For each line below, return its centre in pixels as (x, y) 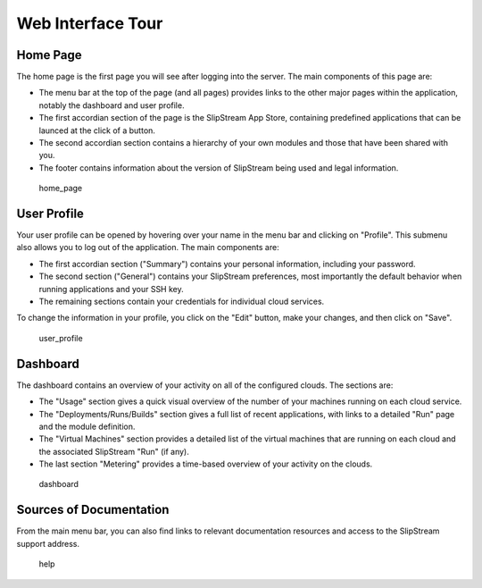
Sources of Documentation (93, 510)
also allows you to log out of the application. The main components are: (148, 248)
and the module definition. (87, 426)
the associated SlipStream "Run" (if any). (114, 451)
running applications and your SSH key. (111, 289)
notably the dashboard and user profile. (112, 105)
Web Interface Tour (90, 23)
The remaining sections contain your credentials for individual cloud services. (182, 302)
